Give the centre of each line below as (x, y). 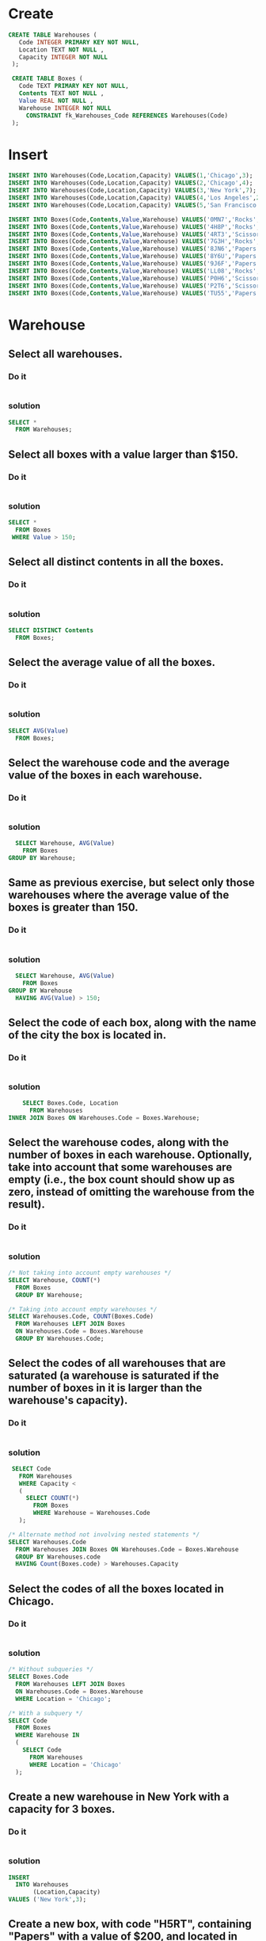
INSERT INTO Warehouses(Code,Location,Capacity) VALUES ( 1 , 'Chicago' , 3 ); (131, 176)
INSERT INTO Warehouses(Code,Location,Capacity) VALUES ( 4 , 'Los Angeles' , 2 (134, 198)
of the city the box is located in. (87, 1035)
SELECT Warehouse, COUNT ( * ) (55, 1280)
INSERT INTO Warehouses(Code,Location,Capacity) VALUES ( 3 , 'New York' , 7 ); (133, 191)
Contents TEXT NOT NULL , (61, 93)
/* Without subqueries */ (51, 1669)
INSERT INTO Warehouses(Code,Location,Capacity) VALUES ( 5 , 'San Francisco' (134, 205)
